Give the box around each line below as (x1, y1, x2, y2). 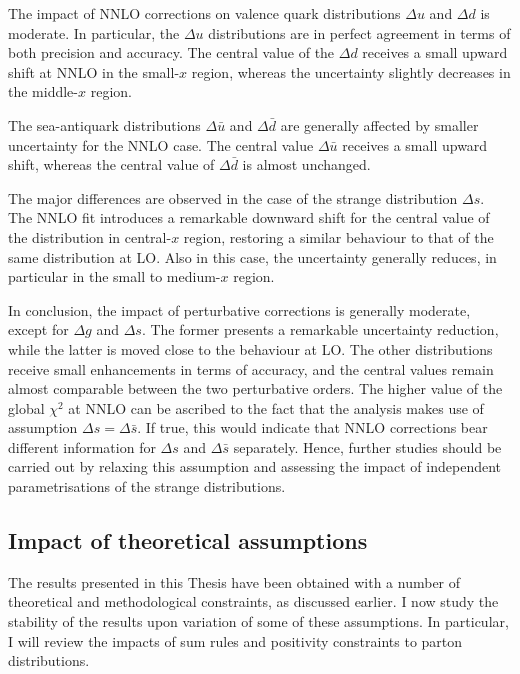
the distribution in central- (8, 226, 172, 247)
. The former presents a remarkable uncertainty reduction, (141, 319, 499, 340)
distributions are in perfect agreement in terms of (208, 22, 511, 43)
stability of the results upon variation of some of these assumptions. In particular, (8, 611, 509, 632)
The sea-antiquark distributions (8, 114, 201, 135)
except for (8, 319, 69, 340)
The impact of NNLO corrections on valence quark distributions (8, 3, 401, 23)
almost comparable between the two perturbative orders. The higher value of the (8, 378, 503, 399)
